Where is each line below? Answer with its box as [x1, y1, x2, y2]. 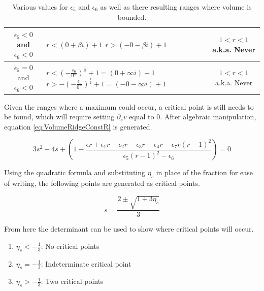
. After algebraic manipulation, [160, 111, 256, 122]
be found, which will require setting [4, 111, 115, 122]
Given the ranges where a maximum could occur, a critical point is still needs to [4, 101, 254, 112]
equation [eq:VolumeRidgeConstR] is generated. [4, 121, 152, 132]
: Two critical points [41, 276, 104, 286]
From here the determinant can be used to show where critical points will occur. [4, 223, 254, 234]
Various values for [12, 2, 68, 12]
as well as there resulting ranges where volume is [100, 2, 252, 12]
